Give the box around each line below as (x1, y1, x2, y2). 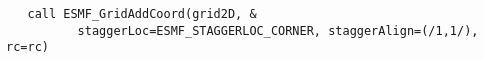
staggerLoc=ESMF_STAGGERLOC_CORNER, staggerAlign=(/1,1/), (77, 23, 479, 38)
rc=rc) (6, 40, 49, 55)
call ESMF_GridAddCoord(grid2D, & (27, 7, 257, 21)
